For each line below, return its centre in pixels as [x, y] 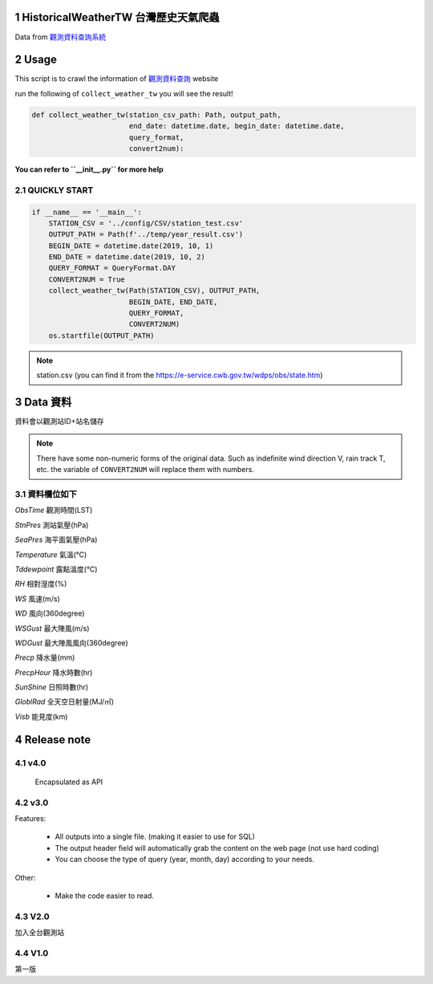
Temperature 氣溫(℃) [51, 555]
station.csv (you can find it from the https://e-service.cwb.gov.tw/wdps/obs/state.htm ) [180, 375]
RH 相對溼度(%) [41, 584]
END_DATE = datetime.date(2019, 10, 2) [127, 257]
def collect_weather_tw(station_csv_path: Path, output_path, [156, 115]
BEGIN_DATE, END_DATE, [173, 302]
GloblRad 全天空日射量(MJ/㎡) [65, 701]
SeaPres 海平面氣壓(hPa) [56, 540]
